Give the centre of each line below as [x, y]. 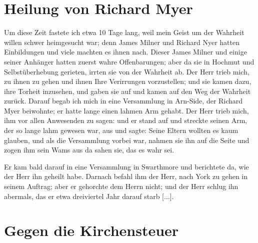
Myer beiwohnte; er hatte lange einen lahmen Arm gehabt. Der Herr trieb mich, [126, 110]
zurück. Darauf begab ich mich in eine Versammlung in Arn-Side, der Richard [123, 101]
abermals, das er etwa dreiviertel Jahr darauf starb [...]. [89, 196]
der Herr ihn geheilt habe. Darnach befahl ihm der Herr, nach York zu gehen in [126, 176]
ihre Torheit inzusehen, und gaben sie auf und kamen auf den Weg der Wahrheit [127, 91]
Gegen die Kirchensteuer [91, 230]
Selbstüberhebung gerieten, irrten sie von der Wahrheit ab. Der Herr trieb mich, [127, 71]
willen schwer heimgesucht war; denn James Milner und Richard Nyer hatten [122, 42]
